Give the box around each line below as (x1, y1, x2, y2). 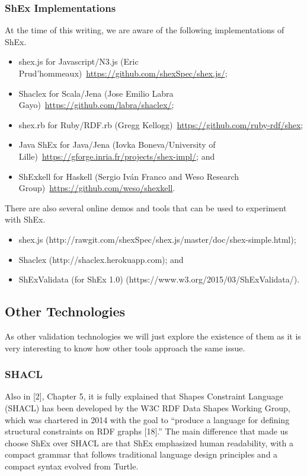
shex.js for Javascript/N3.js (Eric (18, 55, 139, 68)
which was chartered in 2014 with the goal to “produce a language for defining (5, 413, 290, 426)
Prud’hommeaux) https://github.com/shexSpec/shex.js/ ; (18, 67, 228, 79)
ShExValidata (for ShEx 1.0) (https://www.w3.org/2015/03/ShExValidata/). (18, 273, 300, 285)
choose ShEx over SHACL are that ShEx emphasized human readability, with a (5, 436, 293, 449)
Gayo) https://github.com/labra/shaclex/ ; (18, 99, 174, 111)
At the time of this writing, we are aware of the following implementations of (5, 24, 284, 36)
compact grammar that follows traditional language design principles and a (5, 448, 278, 461)
